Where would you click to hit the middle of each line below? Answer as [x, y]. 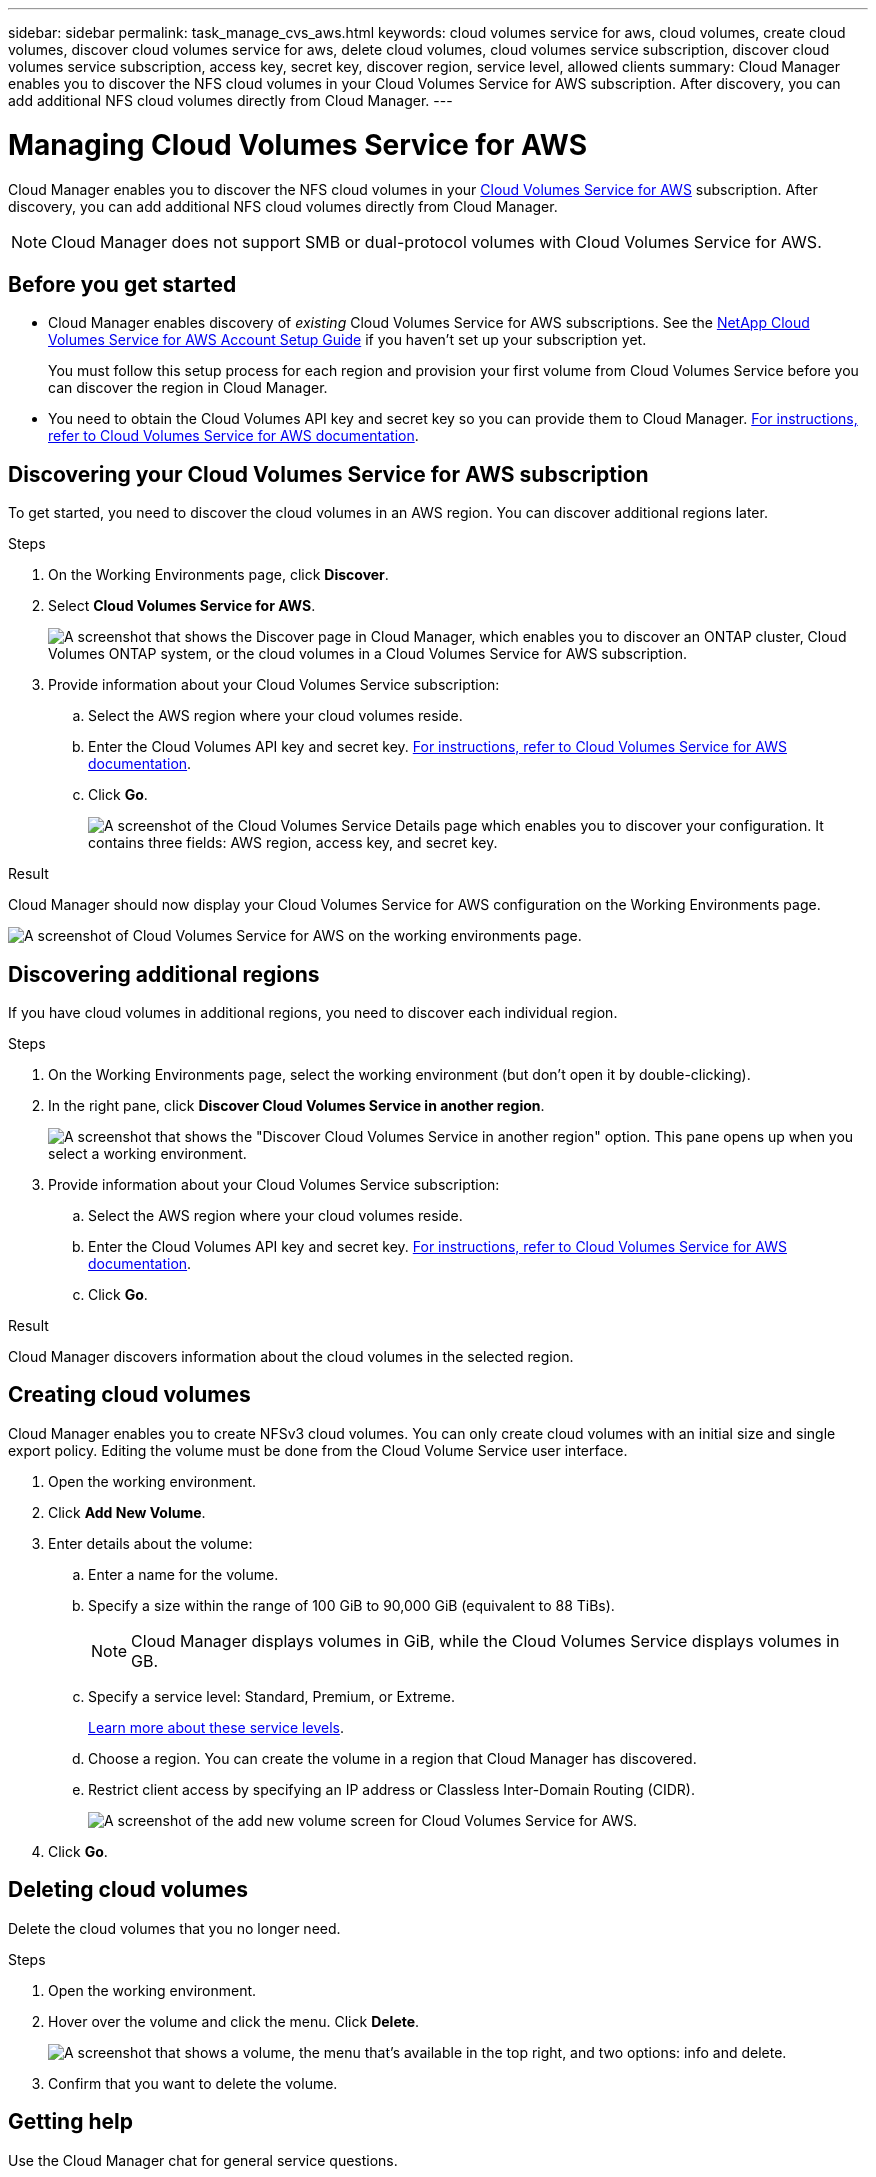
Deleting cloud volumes [128, 1890]
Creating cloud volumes [129, 1395]
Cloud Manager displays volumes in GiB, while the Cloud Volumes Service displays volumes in [485, 1640]
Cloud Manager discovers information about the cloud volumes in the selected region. [291, 1357]
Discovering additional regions [164, 974]
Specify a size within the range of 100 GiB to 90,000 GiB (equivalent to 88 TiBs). [351, 1605]
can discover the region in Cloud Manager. [188, 388]
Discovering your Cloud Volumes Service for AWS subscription [328, 474]
